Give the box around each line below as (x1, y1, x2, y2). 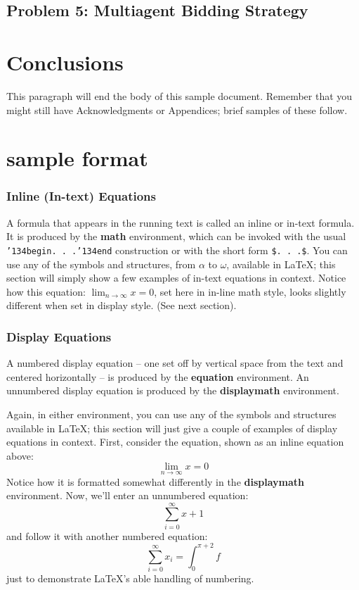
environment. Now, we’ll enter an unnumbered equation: (6, 488, 249, 503)
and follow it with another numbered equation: (6, 528, 208, 543)
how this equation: (6, 284, 86, 299)
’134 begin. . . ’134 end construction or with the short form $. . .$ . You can (6, 242, 348, 257)
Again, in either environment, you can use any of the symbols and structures (6, 406, 337, 421)
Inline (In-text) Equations (6, 187, 156, 205)
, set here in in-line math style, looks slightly (154, 284, 346, 299)
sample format (6, 144, 148, 172)
